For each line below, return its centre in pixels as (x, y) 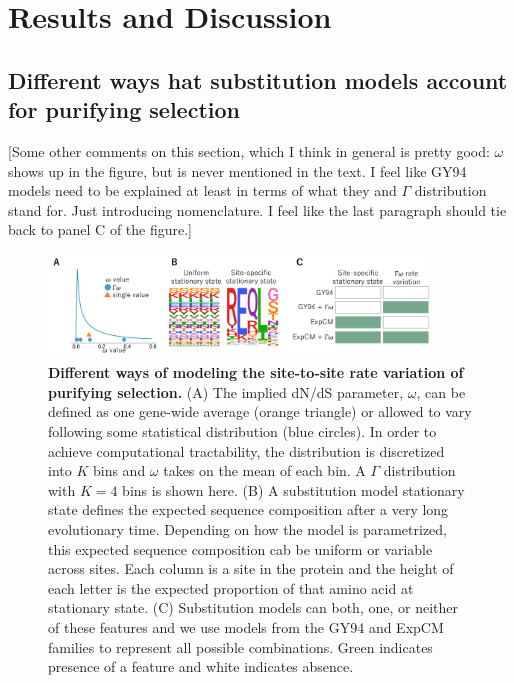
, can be (441, 391)
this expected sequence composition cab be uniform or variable (240, 548)
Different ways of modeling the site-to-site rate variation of (256, 372)
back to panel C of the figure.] (100, 229)
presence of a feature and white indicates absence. (201, 666)
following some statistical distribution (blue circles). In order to (242, 431)
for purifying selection (124, 109)
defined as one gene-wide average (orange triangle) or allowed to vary (260, 411)
